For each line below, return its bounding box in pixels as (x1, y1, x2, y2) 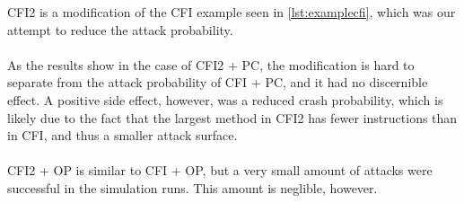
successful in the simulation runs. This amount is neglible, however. (7, 178, 378, 197)
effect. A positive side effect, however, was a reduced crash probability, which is (7, 90, 443, 109)
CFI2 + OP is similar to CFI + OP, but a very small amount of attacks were (7, 161, 433, 180)
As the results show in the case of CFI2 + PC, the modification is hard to (7, 55, 415, 74)
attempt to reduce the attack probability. (7, 20, 233, 39)
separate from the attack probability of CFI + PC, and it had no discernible (7, 73, 428, 92)
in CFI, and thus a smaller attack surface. (7, 126, 238, 145)
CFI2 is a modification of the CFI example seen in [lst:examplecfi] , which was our (7, 3, 456, 21)
